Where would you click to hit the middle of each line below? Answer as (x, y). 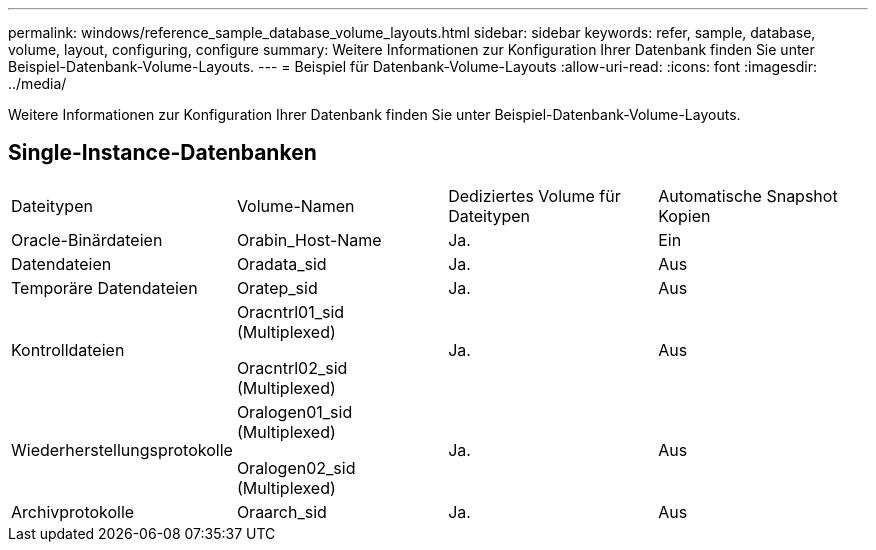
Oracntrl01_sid (290, 311)
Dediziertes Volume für (534, 195)
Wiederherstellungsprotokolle (122, 449)
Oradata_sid (281, 263)
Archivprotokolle (73, 511)
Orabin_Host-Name (309, 239)
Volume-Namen (295, 205)
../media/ (37, 83)
